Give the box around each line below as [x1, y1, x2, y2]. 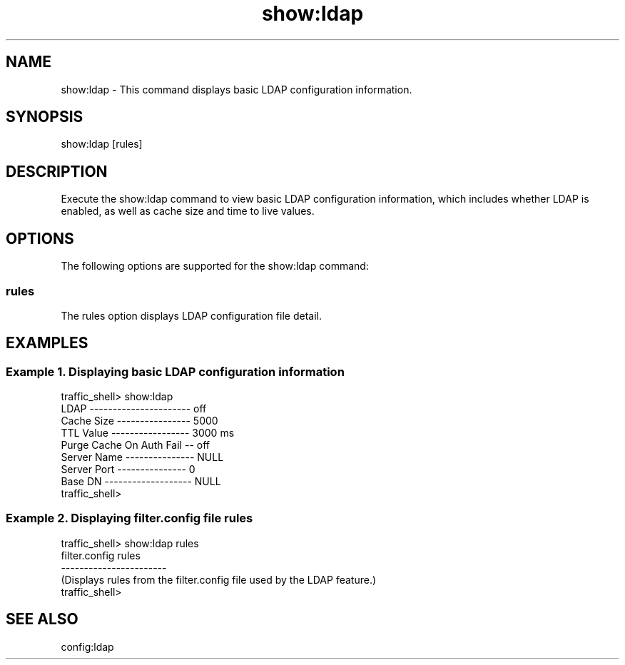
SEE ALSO [6, 610, 78, 629]
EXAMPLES [6, 334, 88, 352]
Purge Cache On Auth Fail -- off [61, 439, 210, 452]
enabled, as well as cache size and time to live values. [61, 205, 315, 218]
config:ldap [61, 640, 114, 653]
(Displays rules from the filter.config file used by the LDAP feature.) [61, 573, 377, 586]
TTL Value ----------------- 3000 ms [61, 427, 235, 440]
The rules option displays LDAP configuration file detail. [61, 309, 322, 322]
